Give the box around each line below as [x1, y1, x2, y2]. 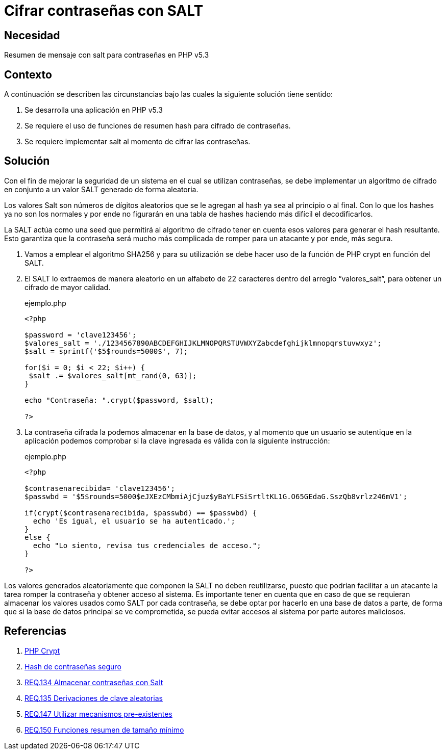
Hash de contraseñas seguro [24, 662, 121, 671]
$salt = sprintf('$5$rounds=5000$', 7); [24, 347, 188, 355]
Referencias [4, 625, 67, 638]
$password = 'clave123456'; [24, 330, 137, 339]
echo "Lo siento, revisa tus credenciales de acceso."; [33, 541, 261, 550]
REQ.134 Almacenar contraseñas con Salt [24, 678, 163, 687]
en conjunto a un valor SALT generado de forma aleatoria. [4, 185, 199, 194]
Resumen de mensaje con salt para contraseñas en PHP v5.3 [4, 50, 209, 60]
